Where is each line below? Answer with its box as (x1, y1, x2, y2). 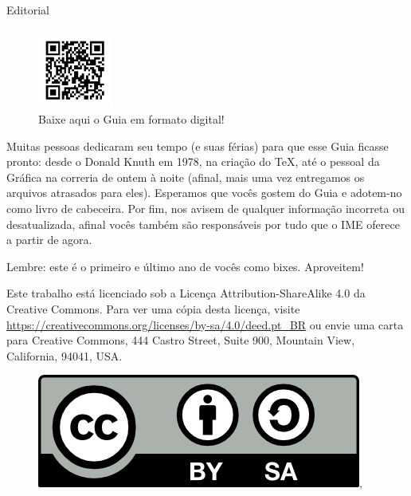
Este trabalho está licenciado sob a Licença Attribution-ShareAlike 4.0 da (6, 285, 366, 301)
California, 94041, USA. (6, 347, 123, 364)
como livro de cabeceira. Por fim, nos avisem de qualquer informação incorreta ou (6, 200, 405, 217)
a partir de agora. (6, 231, 92, 248)
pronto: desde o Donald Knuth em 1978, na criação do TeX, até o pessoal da (6, 153, 380, 170)
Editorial (6, 2, 49, 18)
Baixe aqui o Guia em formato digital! (38, 111, 225, 128)
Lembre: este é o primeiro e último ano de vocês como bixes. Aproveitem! (6, 258, 364, 274)
